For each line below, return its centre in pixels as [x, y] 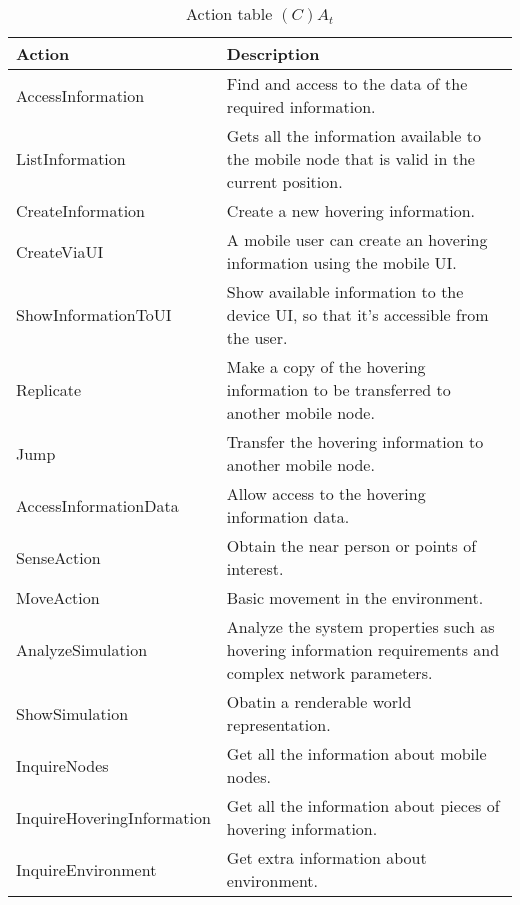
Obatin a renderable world [319, 701]
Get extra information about [326, 857]
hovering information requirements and [363, 649]
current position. [284, 181]
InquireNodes [62, 765]
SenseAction [58, 557]
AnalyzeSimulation [82, 649]
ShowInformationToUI [94, 314]
